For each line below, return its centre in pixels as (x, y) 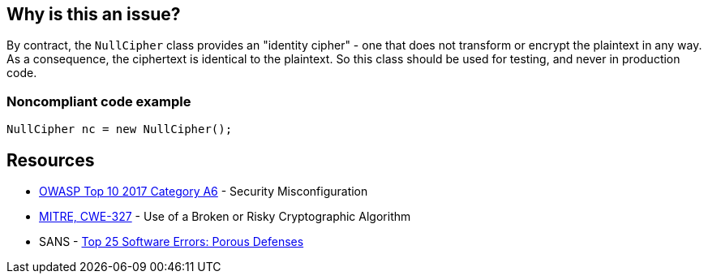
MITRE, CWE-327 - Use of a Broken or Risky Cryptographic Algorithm (225, 217)
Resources (51, 160)
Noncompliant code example (99, 101)
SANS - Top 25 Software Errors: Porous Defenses (172, 242)
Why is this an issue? (94, 14)
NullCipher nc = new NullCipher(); (120, 129)
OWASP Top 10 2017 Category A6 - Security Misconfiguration (204, 192)
